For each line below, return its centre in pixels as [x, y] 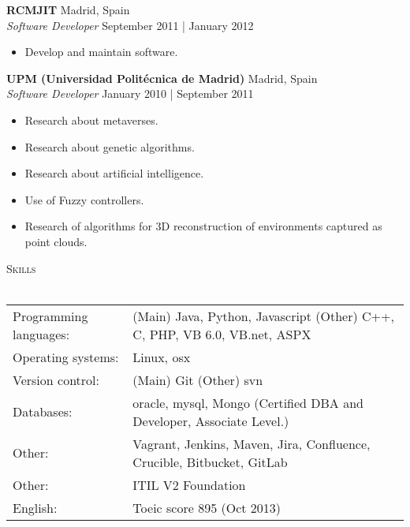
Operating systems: [66, 357]
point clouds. [56, 241]
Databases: [43, 412]
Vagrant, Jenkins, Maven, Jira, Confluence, [252, 443]
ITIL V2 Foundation [189, 484]
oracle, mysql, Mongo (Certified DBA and [248, 402]
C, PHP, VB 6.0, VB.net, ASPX [222, 334]
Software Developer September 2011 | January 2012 [130, 25]
